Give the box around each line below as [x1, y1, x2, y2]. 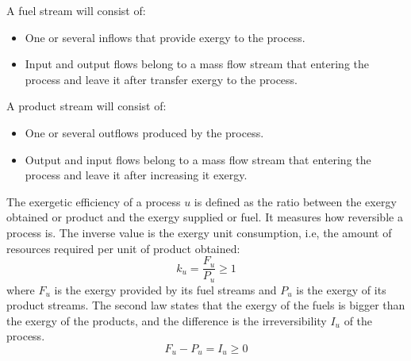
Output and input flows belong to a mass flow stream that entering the [25, 151, 371, 167]
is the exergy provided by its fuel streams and [54, 281, 277, 298]
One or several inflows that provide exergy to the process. [25, 29, 305, 45]
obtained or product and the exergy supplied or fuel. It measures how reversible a [6, 209, 403, 225]
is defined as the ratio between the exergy [194, 193, 397, 209]
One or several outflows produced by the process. [25, 124, 264, 140]
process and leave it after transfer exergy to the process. [25, 71, 298, 87]
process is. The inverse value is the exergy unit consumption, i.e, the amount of [6, 224, 392, 240]
